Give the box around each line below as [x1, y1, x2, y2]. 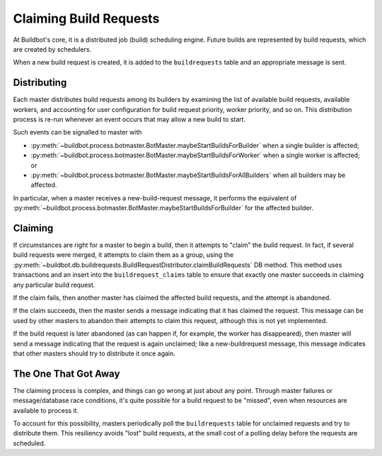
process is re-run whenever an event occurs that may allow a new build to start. [13, 115, 246, 124]
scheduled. [13, 439, 46, 448]
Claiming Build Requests [13, 11, 160, 26]
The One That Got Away [13, 367, 120, 380]
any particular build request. [13, 280, 95, 289]
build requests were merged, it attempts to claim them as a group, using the [13, 251, 233, 259]
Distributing [13, 76, 67, 89]
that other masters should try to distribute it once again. [13, 349, 176, 358]
